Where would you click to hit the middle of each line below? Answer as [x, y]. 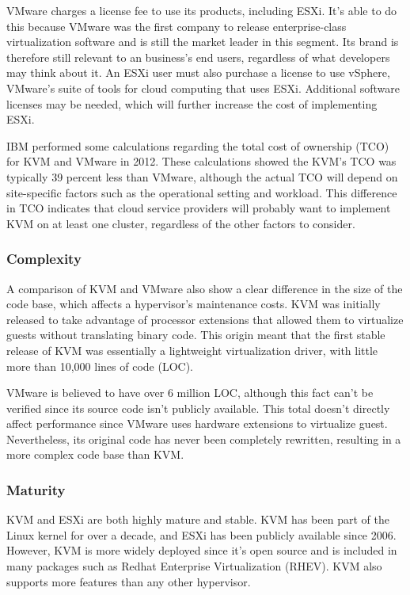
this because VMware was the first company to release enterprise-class [177, 26]
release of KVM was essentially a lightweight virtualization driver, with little [192, 350]
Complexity [44, 259]
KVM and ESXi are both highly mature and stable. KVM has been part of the [198, 519]
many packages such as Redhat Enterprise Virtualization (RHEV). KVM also [194, 566]
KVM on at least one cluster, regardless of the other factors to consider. [181, 223]
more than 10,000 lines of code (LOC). [100, 366]
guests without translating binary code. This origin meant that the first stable [196, 335]
